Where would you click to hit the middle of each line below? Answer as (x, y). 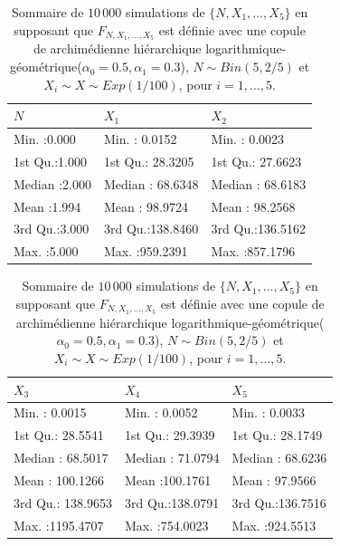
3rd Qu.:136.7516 (279, 502)
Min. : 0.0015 (50, 412)
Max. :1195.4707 (59, 525)
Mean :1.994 (47, 206)
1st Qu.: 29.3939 (170, 435)
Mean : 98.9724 (146, 206)
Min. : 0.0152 (140, 139)
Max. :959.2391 (146, 251)
